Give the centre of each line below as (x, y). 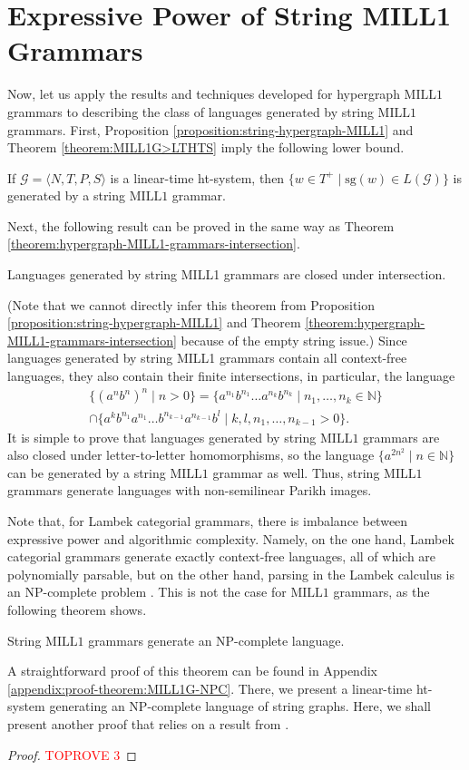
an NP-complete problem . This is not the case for (147, 592)
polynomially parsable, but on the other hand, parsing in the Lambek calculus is (231, 574)
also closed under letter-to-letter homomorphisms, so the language (191, 455)
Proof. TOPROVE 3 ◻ (72, 754)
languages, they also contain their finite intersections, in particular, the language (231, 376)
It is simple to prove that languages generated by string (162, 437)
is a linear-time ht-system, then (197, 177)
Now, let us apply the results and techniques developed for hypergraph (204, 94)
